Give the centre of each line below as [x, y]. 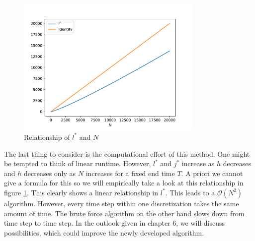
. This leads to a [190, 192]
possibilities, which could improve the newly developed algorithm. [104, 232]
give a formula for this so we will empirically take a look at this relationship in [124, 183]
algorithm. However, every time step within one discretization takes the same [122, 203]
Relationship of [47, 137]
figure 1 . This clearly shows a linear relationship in [81, 192]
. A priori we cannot [212, 173]
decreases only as [50, 173]
